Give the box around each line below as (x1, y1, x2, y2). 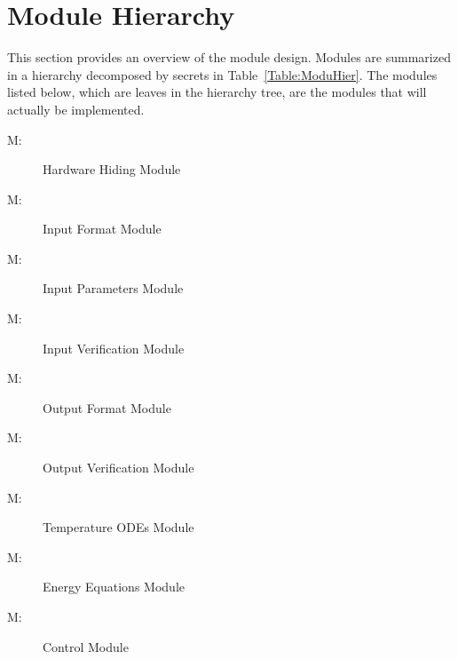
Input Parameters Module (43, 279, 184, 298)
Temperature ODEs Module (43, 518, 194, 536)
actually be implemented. (7, 99, 145, 118)
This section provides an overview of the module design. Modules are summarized (7, 48, 451, 67)
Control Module (43, 637, 129, 655)
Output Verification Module (43, 458, 194, 477)
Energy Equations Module (43, 577, 185, 596)
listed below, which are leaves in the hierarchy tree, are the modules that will (7, 83, 427, 101)
